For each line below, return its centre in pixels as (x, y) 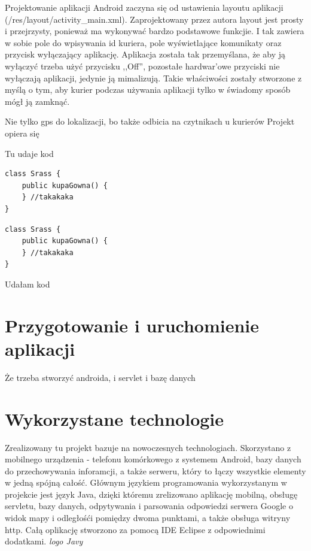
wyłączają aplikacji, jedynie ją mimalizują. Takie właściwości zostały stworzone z (153, 78)
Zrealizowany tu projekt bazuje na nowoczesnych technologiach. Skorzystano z (148, 447)
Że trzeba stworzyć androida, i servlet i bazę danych (100, 377)
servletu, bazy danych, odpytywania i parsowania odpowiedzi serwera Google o (149, 506)
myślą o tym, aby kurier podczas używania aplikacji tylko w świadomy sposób (148, 90)
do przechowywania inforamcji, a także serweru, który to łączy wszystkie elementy (155, 470)
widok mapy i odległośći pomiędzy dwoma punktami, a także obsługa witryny (148, 518)
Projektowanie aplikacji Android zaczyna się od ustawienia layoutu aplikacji (144, 7)
